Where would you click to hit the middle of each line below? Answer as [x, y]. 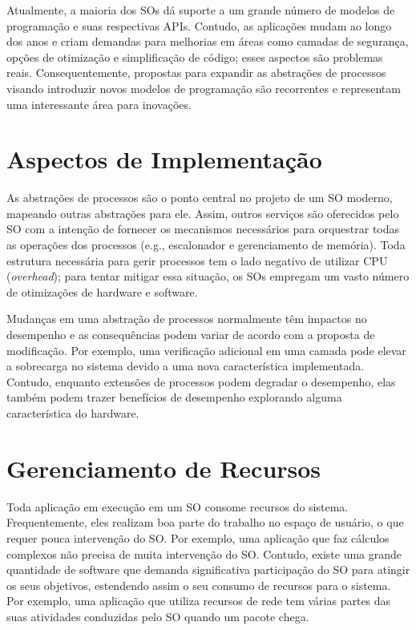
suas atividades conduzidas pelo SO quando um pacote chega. [158, 616]
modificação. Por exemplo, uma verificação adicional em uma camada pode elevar [206, 350]
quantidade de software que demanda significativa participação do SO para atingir [208, 569]
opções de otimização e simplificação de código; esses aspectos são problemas [195, 57]
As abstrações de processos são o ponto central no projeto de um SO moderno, [200, 198]
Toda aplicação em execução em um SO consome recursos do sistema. [178, 506]
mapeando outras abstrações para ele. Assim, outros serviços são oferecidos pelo [203, 213]
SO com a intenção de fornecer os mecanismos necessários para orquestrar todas [203, 229]
